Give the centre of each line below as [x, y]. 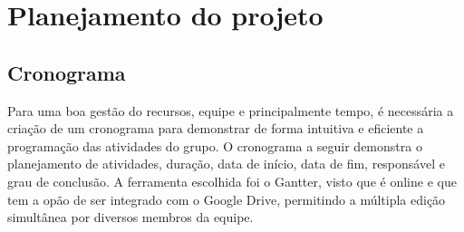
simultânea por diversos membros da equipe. [130, 217]
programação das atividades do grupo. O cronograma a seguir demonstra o [215, 145]
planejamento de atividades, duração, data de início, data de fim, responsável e [226, 164]
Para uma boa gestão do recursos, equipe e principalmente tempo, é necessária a [231, 110]
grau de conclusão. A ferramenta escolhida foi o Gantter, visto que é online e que [232, 181]
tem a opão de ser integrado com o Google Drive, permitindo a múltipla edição [227, 199]
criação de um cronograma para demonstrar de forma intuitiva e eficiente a [216, 128]
